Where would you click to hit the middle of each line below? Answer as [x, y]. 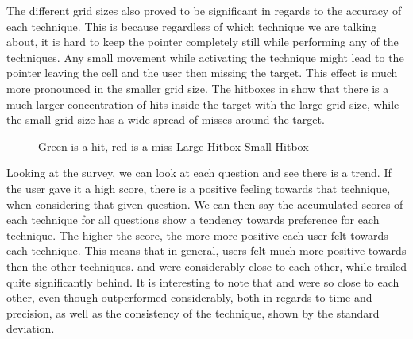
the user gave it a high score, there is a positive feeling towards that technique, [199, 188]
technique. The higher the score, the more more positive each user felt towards [197, 235]
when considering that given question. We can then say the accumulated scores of [205, 204]
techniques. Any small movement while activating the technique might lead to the [205, 57]
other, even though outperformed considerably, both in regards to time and [189, 297]
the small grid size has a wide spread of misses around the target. [166, 119]
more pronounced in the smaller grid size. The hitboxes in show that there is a [198, 88]
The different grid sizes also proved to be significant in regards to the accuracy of [204, 10]
